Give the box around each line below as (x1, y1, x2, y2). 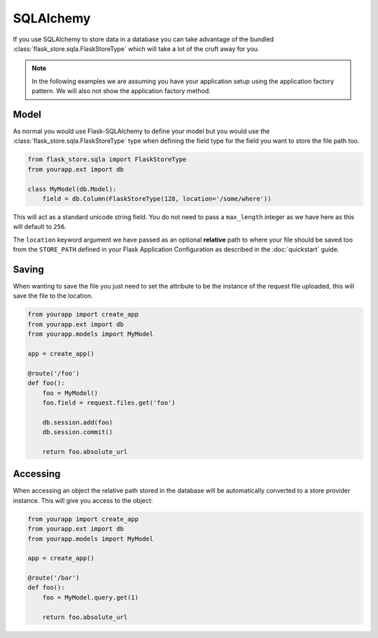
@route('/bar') (27, 574, 80, 582)
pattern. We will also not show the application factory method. (31, 87, 211, 95)
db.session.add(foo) (42, 418, 113, 427)
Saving (13, 263, 45, 275)
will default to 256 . (13, 223, 66, 231)
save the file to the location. (13, 291, 93, 300)
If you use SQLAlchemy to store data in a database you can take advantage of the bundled (13, 35, 274, 43)
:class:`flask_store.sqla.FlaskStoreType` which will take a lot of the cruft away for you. (13, 44, 260, 53)
